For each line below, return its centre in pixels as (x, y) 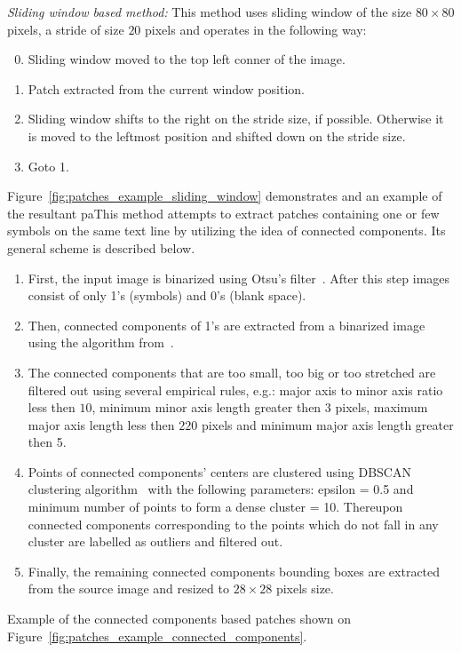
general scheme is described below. (101, 247)
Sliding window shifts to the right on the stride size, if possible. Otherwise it (236, 119)
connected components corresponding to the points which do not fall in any (233, 524)
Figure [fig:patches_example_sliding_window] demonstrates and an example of (225, 196)
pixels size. (305, 588)
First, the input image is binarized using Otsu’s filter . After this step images (239, 278)
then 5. (47, 442)
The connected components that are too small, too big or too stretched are (232, 372)
